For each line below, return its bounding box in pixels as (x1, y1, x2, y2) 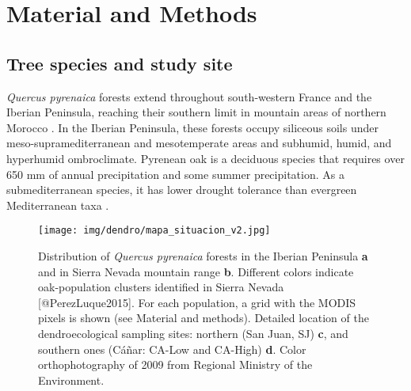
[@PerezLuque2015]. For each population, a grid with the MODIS (38, 294, 356, 310)
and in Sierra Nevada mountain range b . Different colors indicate (38, 263, 354, 279)
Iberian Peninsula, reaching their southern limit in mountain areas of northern (6, 104, 386, 120)
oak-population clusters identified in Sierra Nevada (38, 279, 284, 295)
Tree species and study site (6, 51, 233, 75)
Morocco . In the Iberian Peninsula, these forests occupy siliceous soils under (6, 119, 379, 135)
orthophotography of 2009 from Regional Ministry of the (38, 356, 313, 373)
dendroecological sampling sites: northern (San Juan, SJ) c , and (38, 325, 348, 341)
